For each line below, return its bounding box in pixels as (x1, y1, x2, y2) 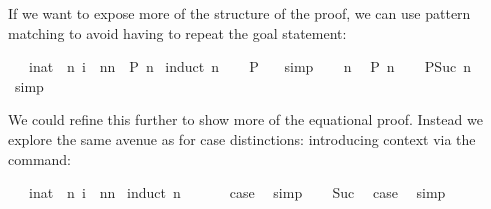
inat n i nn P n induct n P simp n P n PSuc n (28, 56, 471, 77)
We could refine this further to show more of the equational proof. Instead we (8, 109, 483, 130)
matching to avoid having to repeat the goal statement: (8, 22, 347, 43)
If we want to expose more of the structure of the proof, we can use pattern (8, 3, 471, 23)
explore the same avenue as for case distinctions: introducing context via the (8, 128, 476, 149)
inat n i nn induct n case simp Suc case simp (28, 182, 446, 203)
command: (8, 148, 71, 169)
